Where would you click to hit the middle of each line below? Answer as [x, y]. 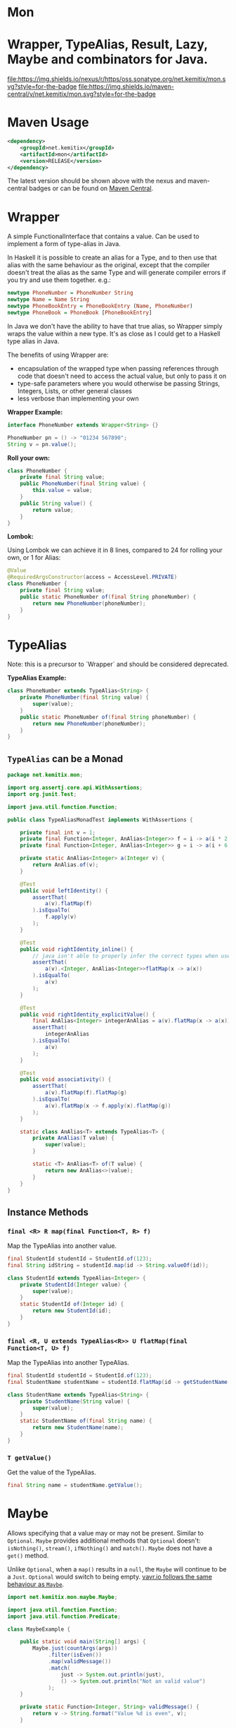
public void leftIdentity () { [64, 890]
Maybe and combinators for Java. [108, 60]
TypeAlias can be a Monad [65, 759]
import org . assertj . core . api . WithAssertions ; [75, 788]
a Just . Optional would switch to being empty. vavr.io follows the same [110, 1576]
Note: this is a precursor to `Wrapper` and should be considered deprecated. [118, 664]
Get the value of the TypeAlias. [52, 1472]
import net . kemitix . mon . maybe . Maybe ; [63, 1597]
